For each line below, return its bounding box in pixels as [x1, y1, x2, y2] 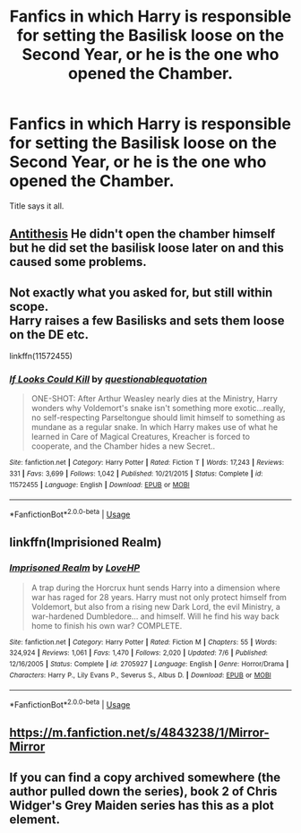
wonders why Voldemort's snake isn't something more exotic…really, [30, 403, 286, 414]
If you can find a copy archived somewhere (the [9, 769, 281, 785]
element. [9, 812, 61, 827]
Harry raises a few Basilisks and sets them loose [9, 313, 285, 328]
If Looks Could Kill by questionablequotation [9, 374, 208, 386]
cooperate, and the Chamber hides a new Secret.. [30, 441, 216, 451]
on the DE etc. [9, 327, 90, 342]
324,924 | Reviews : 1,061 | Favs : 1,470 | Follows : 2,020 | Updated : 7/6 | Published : [9, 648, 269, 657]
